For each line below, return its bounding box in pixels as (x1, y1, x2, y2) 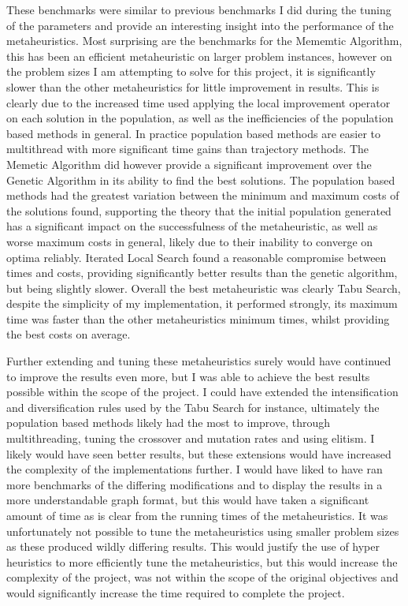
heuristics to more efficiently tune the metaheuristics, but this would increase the (6, 553, 398, 570)
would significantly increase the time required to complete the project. (6, 584, 345, 600)
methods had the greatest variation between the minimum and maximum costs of (6, 187, 399, 204)
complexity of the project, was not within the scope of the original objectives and (6, 569, 399, 585)
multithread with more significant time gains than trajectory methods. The (6, 140, 369, 157)
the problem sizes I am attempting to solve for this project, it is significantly (6, 63, 376, 80)
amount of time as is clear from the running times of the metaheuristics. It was (6, 507, 388, 523)
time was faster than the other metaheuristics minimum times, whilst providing (6, 310, 390, 327)
